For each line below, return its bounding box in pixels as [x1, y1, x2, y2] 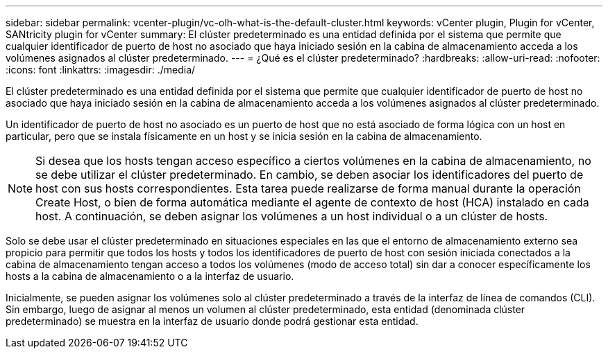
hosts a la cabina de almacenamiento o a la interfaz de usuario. [6, 270, 294, 282]
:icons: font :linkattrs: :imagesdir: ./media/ [6, 64, 196, 76]
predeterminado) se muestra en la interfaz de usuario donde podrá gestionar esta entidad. [6, 315, 419, 327]
